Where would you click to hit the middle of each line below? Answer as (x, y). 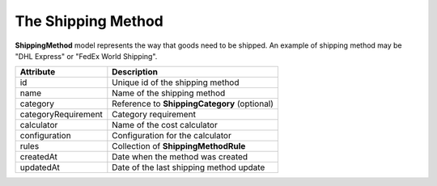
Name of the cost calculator (165, 125)
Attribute (38, 72)
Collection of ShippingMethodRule (179, 146)
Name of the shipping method (169, 93)
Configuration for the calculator (172, 136)
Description (135, 72)
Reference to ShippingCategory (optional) (193, 104)
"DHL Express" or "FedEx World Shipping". (86, 56)
